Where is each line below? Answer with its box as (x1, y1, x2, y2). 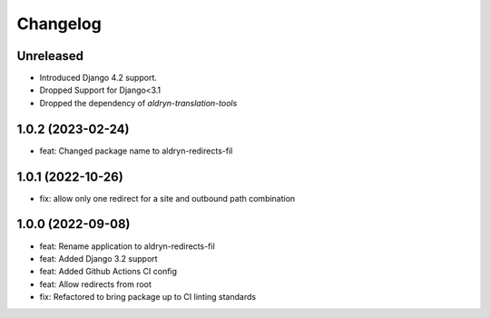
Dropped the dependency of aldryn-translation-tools (39, 97, 238, 108)
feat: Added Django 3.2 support (39, 253, 158, 263)
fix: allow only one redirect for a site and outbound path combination (39, 193, 296, 204)
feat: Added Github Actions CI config (39, 266, 177, 277)
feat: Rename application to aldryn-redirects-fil (39, 241, 215, 252)
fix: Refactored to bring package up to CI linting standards (39, 292, 257, 303)
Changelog (16, 14, 102, 34)
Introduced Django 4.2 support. (39, 73, 158, 84)
